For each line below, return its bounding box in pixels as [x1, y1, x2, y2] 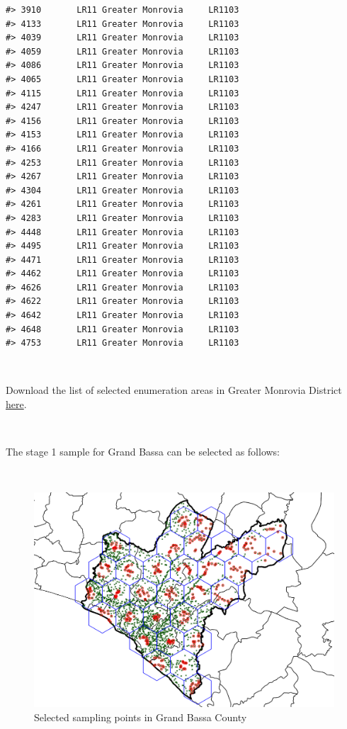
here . [6, 397, 27, 412]
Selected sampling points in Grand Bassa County [34, 709, 247, 724]
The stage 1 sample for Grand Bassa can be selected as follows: [6, 444, 280, 459]
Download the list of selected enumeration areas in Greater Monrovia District [6, 383, 342, 397]
